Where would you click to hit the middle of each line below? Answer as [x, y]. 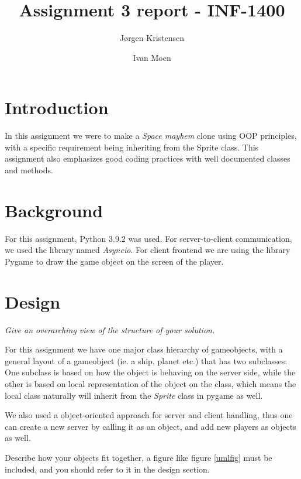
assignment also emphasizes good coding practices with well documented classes [148, 158]
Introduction [57, 107]
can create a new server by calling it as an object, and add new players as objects [150, 426]
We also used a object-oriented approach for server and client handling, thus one [149, 415]
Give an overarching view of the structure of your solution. [110, 329]
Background [54, 210]
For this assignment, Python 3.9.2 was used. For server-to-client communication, [148, 238]
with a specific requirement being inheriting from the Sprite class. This [132, 147]
